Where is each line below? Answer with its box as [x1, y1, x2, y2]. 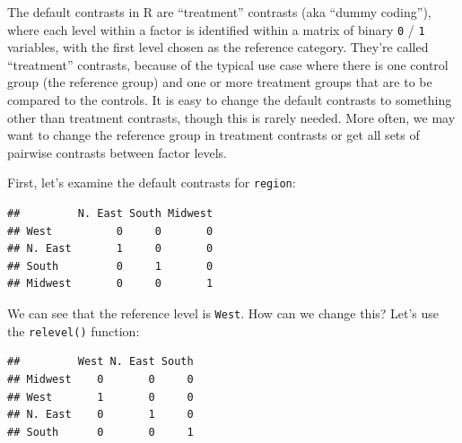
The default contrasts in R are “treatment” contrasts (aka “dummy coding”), [7, 3, 431, 21]
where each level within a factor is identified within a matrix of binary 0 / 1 [7, 20, 425, 39]
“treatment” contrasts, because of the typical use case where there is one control [7, 55, 449, 74]
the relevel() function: [7, 321, 140, 340]
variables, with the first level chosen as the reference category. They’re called [7, 38, 429, 56]
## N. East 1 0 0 [7, 242, 214, 256]
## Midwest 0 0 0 [7, 372, 194, 386]
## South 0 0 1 [7, 425, 194, 439]
